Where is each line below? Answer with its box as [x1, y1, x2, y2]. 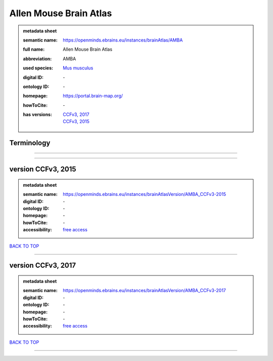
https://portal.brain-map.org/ [63, 93, 123, 99]
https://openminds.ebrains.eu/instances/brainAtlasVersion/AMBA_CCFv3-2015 [63, 191, 226, 197]
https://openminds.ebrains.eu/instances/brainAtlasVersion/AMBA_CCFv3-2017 [63, 288, 226, 294]
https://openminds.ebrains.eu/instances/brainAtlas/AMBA [63, 37, 183, 43]
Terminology [9, 139, 51, 147]
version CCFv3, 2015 [9, 165, 76, 174]
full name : [23, 46, 45, 53]
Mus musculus [63, 65, 94, 71]
